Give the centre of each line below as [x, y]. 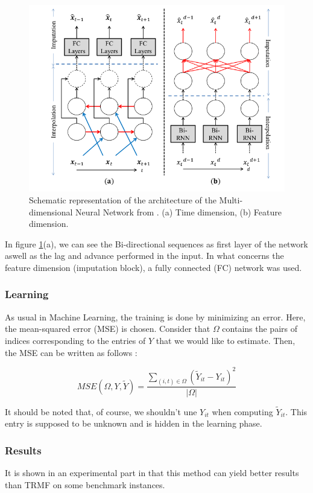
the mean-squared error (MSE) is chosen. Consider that [108, 329]
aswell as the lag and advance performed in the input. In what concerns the [144, 256]
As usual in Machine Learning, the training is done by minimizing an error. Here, [155, 316]
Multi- [231, 199]
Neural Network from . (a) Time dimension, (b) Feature [179, 212]
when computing [242, 411]
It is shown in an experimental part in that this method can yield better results [152, 473]
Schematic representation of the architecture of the [123, 199]
